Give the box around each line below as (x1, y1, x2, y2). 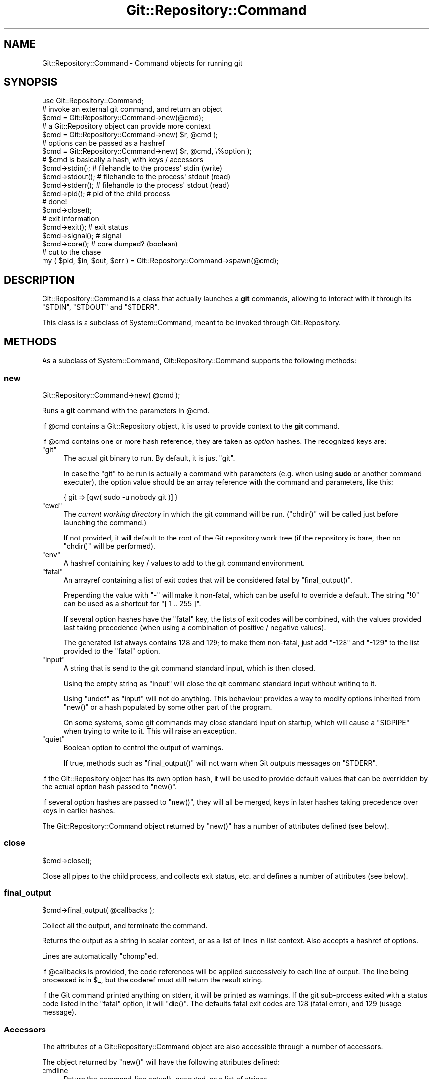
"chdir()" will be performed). (63, 541, 156, 550)
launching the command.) (63, 518, 147, 527)
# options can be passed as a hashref (42, 139, 165, 147)
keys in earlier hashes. (42, 806, 115, 815)
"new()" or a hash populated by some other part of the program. (63, 702, 272, 711)
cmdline (42, 1066, 68, 1075)
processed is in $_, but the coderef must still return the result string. (42, 976, 263, 984)
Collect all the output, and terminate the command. (42, 921, 208, 930)
